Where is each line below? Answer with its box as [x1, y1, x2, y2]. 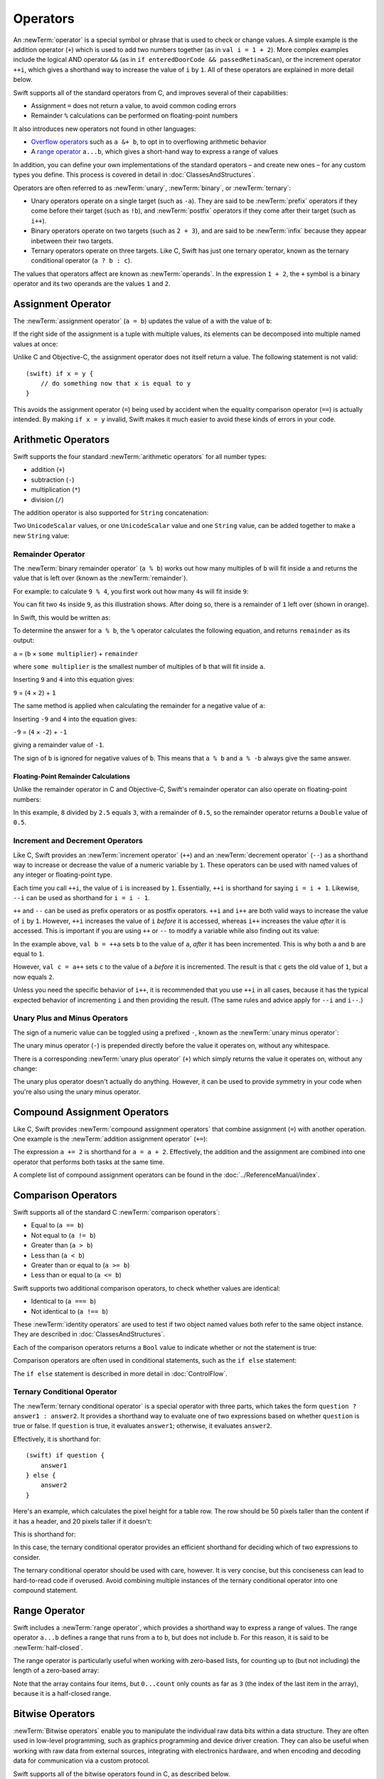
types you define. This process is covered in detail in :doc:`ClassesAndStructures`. [13, 171, 256, 179]
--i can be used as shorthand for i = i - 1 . [13, 894, 150, 902]
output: [13, 636, 35, 645]
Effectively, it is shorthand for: [13, 1435, 101, 1443]
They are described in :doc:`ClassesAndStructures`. [13, 1330, 165, 1339]
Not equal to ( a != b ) [31, 1231, 96, 1240]
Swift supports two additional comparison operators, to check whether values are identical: [13, 1284, 281, 1292]
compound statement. [13, 1585, 78, 1594]
